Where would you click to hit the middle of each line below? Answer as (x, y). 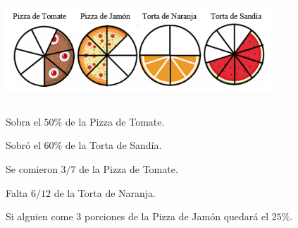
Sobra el (23, 121)
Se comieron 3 (36, 168)
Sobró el (23, 145)
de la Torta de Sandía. (113, 145)
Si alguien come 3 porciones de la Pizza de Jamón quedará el (137, 216)
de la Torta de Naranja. (105, 192)
